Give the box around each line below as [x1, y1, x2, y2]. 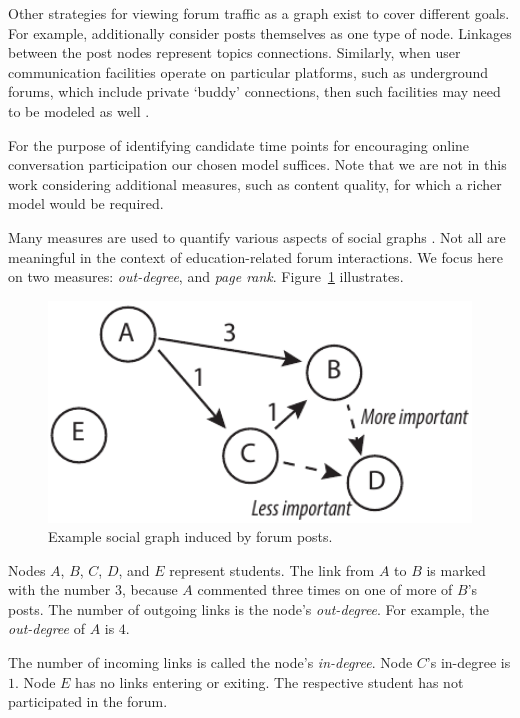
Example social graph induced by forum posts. [48, 526, 333, 547]
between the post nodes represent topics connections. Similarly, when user [8, 42, 461, 63]
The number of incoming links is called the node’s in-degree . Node [8, 652, 413, 673]
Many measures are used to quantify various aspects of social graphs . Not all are [8, 226, 506, 247]
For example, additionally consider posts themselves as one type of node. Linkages [8, 22, 512, 43]
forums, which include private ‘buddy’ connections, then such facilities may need [8, 81, 501, 102]
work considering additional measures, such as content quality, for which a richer [8, 173, 502, 194]
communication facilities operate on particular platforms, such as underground [8, 61, 489, 82]
